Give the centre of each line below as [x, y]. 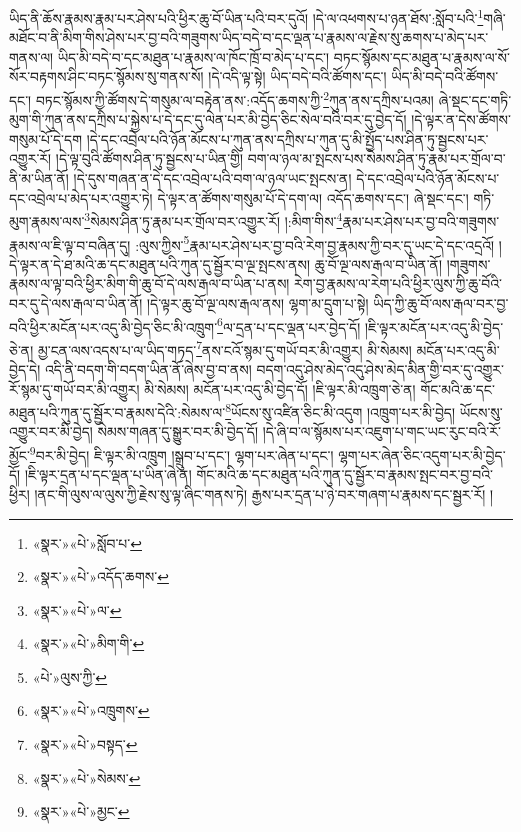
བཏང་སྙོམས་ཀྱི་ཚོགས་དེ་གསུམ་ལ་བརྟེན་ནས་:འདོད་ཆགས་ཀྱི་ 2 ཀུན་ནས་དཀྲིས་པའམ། [234, 98]
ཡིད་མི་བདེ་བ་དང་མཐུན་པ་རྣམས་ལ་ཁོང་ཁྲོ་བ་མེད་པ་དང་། [193, 56]
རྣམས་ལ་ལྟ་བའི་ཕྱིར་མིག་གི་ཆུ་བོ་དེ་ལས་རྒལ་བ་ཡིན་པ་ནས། [149, 283]
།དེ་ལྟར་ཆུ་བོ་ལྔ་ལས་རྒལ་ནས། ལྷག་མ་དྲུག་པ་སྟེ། [258, 302]
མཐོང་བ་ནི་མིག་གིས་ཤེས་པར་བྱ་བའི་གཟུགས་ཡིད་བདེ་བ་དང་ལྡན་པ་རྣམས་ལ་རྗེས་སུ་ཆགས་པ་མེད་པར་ [249, 37]
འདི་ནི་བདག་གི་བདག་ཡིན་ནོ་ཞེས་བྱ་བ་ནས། [148, 369]
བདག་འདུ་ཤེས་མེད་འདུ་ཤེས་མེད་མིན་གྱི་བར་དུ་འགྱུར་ [380, 369]
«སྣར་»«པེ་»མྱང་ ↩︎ [81, 811]
